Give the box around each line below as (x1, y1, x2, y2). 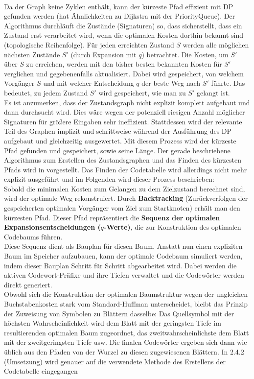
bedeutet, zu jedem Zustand (4, 87, 88, 97)
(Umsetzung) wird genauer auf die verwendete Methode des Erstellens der (4, 356, 226, 366)
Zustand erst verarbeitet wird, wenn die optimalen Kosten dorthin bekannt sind (4, 30, 243, 40)
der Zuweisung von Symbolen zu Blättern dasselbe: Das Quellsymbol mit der (4, 308, 234, 318)
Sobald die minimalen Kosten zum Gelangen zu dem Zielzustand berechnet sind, (4, 183, 245, 193)
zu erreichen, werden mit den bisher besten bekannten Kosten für (26, 59, 222, 69)
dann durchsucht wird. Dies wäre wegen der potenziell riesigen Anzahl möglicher (4, 107, 245, 117)
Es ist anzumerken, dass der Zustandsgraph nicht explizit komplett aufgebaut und (4, 97, 250, 107)
